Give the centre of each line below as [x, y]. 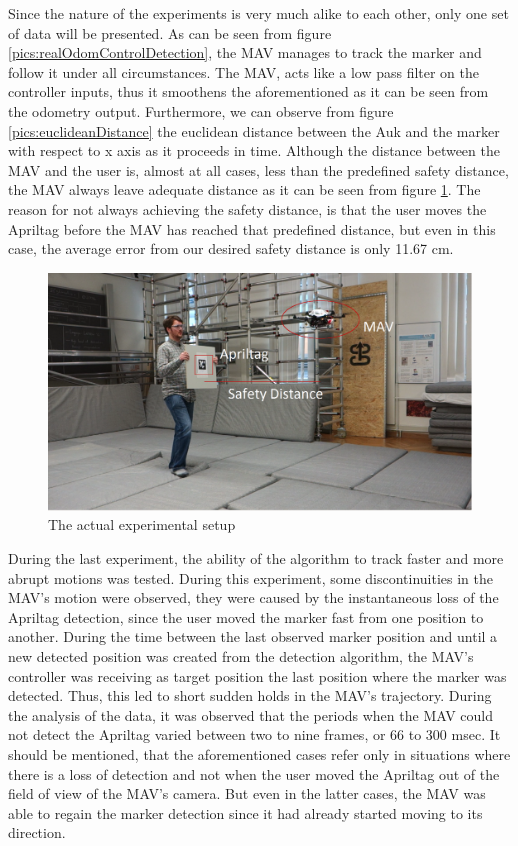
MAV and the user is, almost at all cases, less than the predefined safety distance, [258, 169]
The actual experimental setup [142, 524]
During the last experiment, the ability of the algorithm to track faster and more [256, 557]
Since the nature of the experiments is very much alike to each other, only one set [258, 13]
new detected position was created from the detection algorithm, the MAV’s [241, 655]
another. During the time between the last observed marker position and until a [253, 636]
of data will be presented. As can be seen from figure [170, 32]
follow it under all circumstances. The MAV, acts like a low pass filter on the [244, 71]
